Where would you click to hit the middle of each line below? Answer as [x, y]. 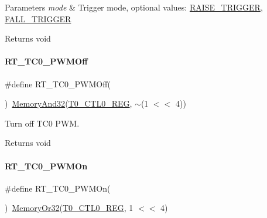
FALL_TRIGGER [38, 18]
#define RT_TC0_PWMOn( [58, 188]
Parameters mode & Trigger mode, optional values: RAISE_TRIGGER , [134, 7]
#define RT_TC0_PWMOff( [58, 84]
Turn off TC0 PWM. [42, 123]
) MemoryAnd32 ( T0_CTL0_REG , [69, 103]
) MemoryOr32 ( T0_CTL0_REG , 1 [69, 208]
